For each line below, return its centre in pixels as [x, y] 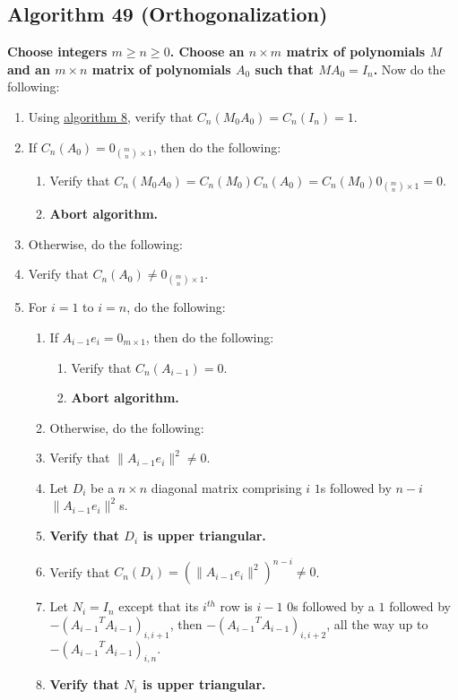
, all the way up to [377, 623]
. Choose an [207, 52]
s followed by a [334, 606]
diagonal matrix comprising [226, 487]
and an [29, 69]
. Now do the [409, 69]
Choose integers [57, 52]
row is [236, 606]
